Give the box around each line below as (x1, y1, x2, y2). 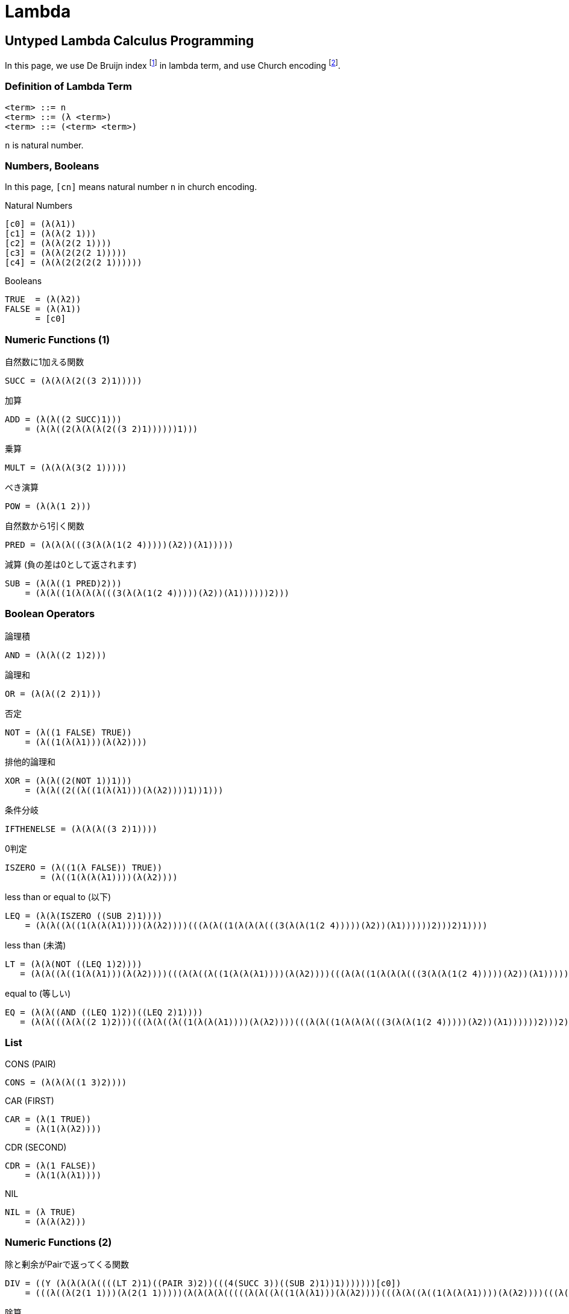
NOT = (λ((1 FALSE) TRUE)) (5, 727, 132, 737)
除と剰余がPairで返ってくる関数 (5, 1259, 130, 1270)
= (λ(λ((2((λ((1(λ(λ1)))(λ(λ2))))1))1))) (25, 785, 224, 795)
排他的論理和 (5, 756, 55, 767)
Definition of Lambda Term (5, 80, 132, 93)
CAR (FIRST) (5, 1095, 54, 1106)
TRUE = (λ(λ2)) (5, 294, 81, 305)
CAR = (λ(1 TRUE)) (5, 1114, 92, 1124)
